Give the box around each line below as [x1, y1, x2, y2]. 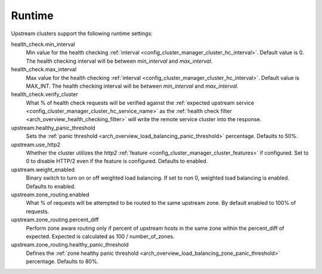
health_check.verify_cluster [11, 91, 79, 98]
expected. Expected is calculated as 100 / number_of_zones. [26, 233, 175, 240]
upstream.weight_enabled [11, 166, 75, 173]
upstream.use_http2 [11, 141, 61, 148]
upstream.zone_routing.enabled [11, 191, 89, 198]
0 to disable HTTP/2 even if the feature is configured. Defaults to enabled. [26, 158, 208, 165]
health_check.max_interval [11, 66, 77, 73]
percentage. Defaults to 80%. [26, 258, 99, 265]
